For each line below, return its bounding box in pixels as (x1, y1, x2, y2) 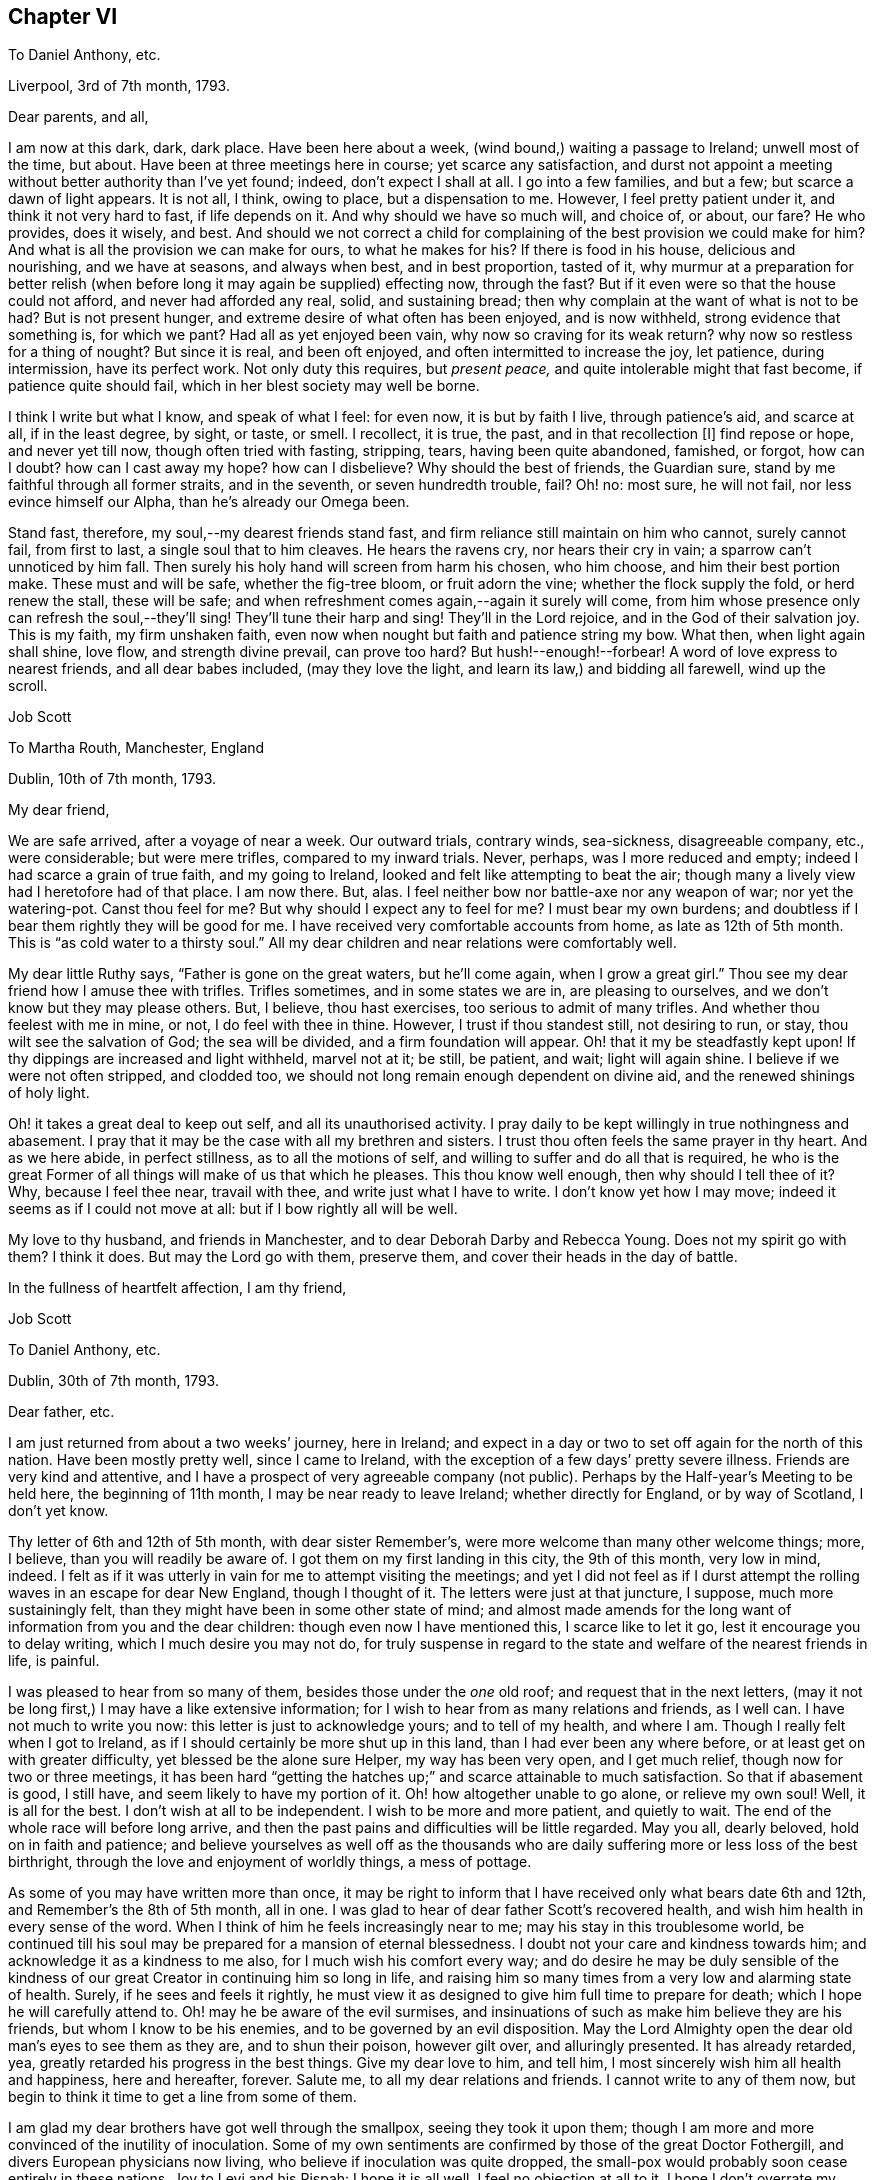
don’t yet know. (8, 1502, 109, 1520)
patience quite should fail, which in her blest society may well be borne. (8, 377, 480, 395)
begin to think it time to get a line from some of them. (8, 2088, 357, 2106)
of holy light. (8, 1084, 90, 1102)
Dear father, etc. (8, 1403, 115, 1421)
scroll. (8, 677, 48, 695)
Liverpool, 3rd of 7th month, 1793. (8, 77, 230, 95)
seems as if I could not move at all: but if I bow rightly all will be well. (8, 1200, 458, 1218)
